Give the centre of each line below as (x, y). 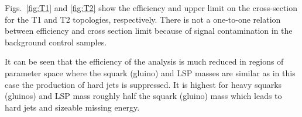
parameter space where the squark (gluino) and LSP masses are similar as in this (150, 72)
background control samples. (56, 42)
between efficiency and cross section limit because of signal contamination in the (149, 31)
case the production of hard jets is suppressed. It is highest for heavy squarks (143, 84)
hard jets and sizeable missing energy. (72, 107)
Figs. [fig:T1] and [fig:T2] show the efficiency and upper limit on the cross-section (151, 8)
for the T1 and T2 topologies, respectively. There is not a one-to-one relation (143, 19)
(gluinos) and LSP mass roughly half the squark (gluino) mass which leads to (143, 96)
